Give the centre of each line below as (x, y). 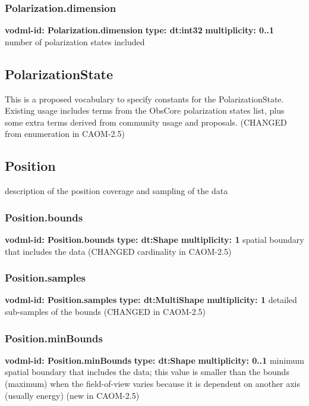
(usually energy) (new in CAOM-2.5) (72, 395)
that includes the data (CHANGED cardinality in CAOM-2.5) (118, 251)
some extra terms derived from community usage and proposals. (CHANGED (146, 122)
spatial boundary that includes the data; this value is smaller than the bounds (147, 372)
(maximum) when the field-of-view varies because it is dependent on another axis (152, 383)
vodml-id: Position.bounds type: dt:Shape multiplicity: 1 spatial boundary (154, 239)
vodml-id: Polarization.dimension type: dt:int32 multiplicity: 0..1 (140, 30)
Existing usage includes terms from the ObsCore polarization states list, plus (145, 110)
